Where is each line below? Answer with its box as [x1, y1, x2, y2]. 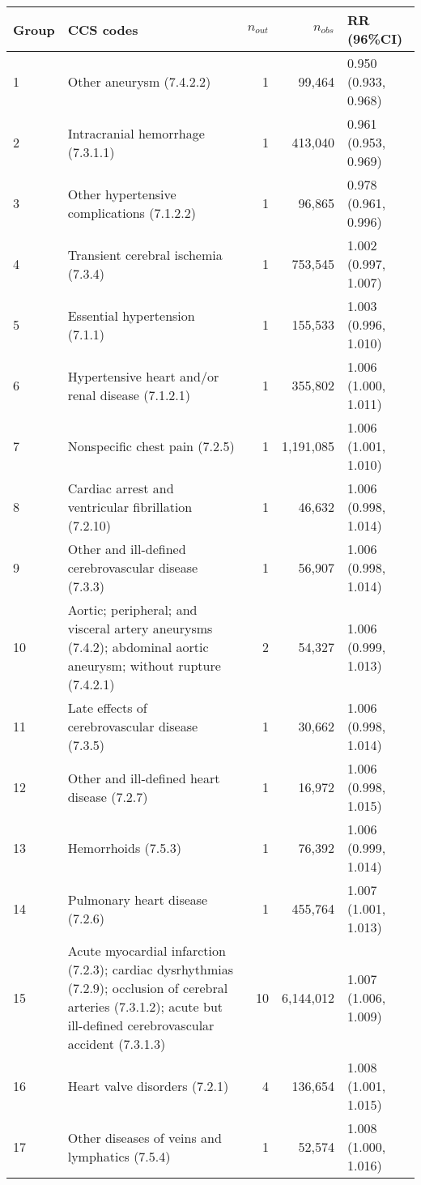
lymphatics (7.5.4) [67, 1146, 171, 1166]
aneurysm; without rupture [67, 656, 221, 675]
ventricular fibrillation [67, 497, 193, 516]
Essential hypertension [67, 305, 195, 325]
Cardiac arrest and [67, 479, 174, 497]
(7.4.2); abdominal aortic [67, 637, 209, 656]
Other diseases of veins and [67, 1127, 222, 1147]
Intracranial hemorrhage [67, 123, 205, 143]
